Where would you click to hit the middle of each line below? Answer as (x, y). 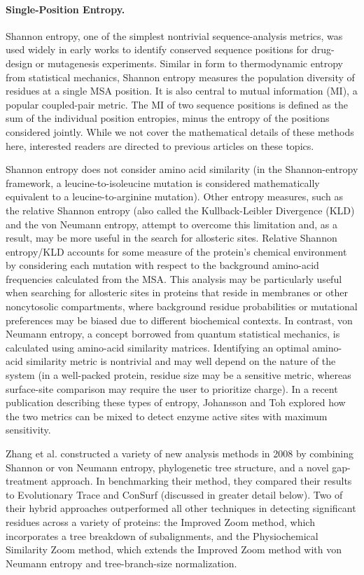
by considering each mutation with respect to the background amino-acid (162, 265)
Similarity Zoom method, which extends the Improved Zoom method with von (174, 549)
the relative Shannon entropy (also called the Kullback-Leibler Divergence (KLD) (180, 210)
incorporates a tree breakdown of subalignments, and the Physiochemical (162, 535)
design (19, 63)
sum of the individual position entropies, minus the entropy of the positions (168, 118)
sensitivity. (28, 430)
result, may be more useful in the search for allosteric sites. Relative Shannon (171, 238)
